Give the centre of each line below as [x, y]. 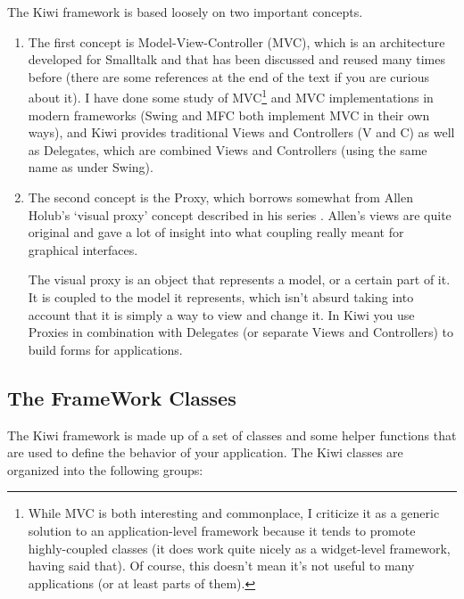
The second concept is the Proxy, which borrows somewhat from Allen [220, 197]
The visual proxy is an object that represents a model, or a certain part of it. [239, 279]
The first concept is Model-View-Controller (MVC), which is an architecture [236, 41]
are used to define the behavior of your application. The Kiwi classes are [205, 452]
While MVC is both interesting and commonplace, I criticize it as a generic [234, 513]
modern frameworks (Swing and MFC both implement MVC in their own [229, 115]
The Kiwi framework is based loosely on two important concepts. [185, 12]
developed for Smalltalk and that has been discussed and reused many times [237, 59]
